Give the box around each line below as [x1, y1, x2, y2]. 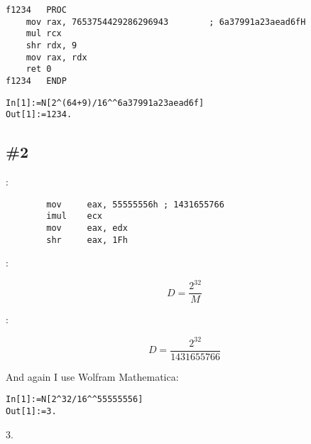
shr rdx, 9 [26, 40, 77, 50]
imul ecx [46, 211, 103, 222]
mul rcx [26, 28, 62, 39]
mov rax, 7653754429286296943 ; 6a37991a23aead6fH [26, 16, 306, 27]
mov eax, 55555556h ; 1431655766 [46, 199, 224, 210]
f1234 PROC [6, 5, 67, 15]
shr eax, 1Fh [46, 234, 128, 245]
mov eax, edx [46, 223, 128, 234]
